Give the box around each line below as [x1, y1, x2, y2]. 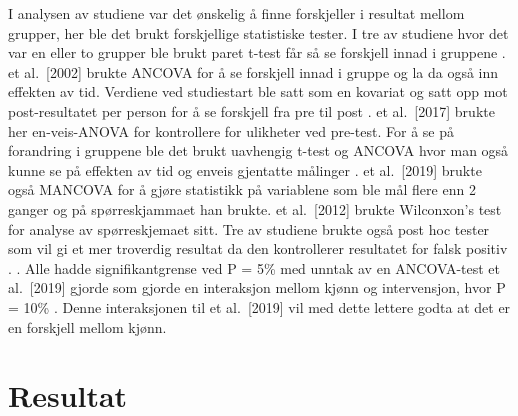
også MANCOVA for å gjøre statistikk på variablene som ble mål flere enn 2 [8, 179, 476, 200]
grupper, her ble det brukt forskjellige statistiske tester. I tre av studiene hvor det [8, 22, 509, 43]
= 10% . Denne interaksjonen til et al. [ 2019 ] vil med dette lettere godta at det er [8, 296, 511, 317]
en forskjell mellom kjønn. [8, 316, 167, 337]
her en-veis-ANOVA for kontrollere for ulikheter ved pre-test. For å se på [8, 120, 454, 141]
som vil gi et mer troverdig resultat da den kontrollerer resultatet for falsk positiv [8, 238, 508, 259]
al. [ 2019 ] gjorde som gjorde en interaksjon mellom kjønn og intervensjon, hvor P [8, 277, 506, 298]
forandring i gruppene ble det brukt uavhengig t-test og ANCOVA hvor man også [8, 140, 509, 161]
